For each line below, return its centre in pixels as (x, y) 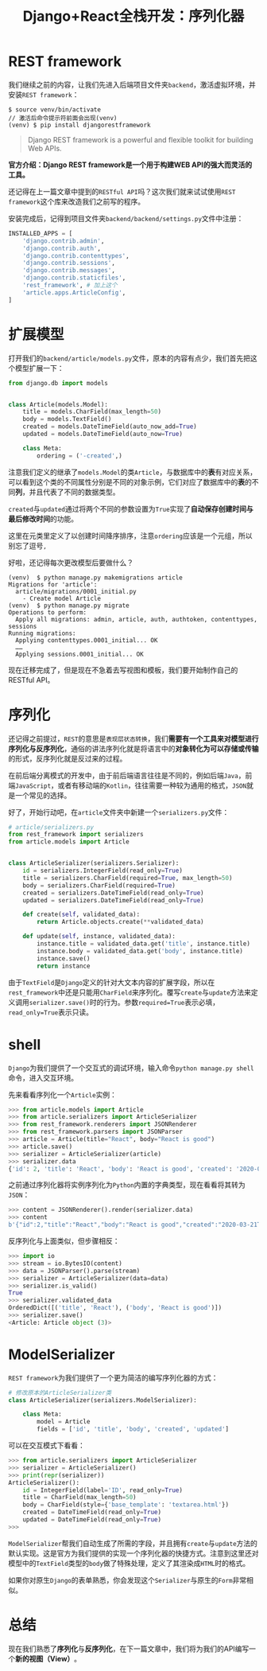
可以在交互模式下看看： (46, 1446)
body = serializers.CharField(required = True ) (99, 885)
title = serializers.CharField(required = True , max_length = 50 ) (128, 878)
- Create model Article (62, 598)
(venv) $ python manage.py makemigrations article (95, 578)
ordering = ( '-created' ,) (80, 456)
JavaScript (33, 786)
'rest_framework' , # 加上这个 (70, 286)
